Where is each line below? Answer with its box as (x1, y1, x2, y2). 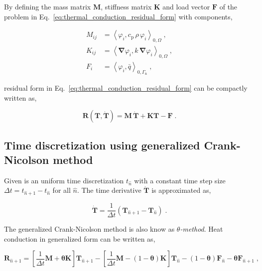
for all (52, 185, 71, 195)
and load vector (162, 1, 210, 11)
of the (219, 1, 238, 11)
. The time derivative (77, 185, 141, 195)
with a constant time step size (134, 175, 226, 185)
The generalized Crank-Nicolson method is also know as (4, 224, 175, 234)
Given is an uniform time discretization (4, 175, 124, 185)
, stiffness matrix (101, 1, 152, 11)
